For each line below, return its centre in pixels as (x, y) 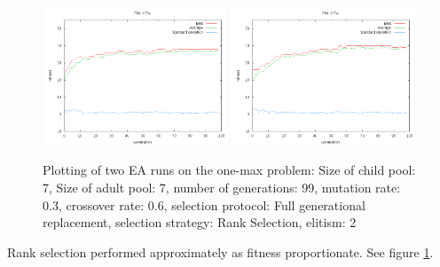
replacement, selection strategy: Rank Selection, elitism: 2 (200, 222)
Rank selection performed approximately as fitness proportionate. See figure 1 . (220, 251)
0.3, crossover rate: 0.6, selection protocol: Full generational (204, 204)
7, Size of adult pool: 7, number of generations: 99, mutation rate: (222, 187)
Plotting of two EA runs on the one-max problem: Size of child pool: (229, 170)
